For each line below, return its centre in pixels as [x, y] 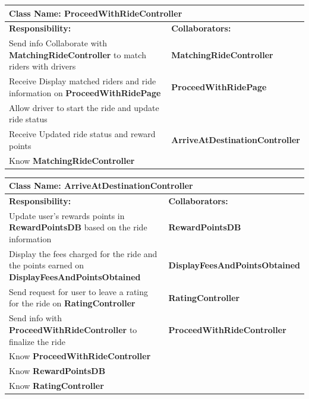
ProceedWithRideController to [73, 329]
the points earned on [47, 265]
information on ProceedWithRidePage [85, 92]
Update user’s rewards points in [67, 215]
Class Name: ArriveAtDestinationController [101, 186]
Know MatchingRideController [72, 160]
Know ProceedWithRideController [80, 356]
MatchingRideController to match [78, 54]
